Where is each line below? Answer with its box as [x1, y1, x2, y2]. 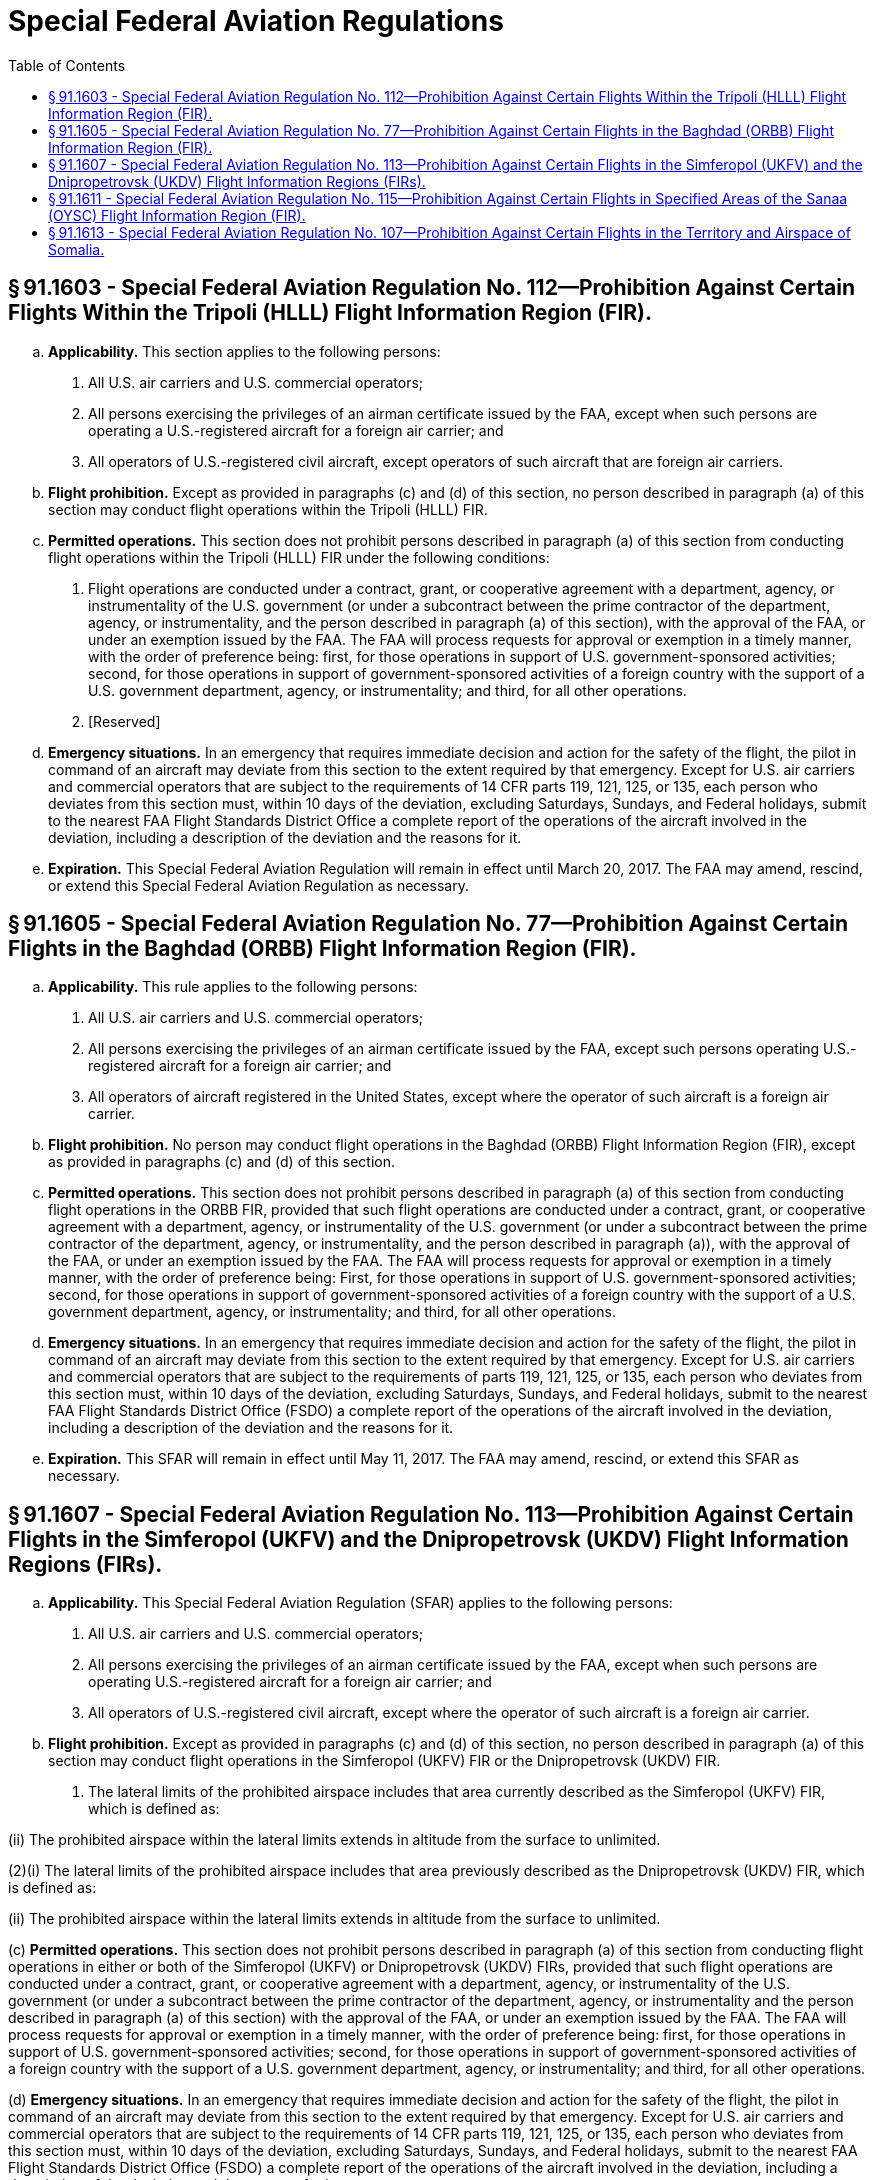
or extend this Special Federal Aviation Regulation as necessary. [48, 876, 469, 894]
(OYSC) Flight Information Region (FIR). [48, 206, 306, 224]
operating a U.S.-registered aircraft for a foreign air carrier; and [88, 421, 504, 439]
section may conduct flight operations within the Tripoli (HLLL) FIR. [48, 500, 488, 518]
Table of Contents [8, 56, 126, 74]
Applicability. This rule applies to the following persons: [48, 978, 418, 996]
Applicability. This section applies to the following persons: [48, 342, 441, 360]
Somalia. [48, 240, 105, 258]
